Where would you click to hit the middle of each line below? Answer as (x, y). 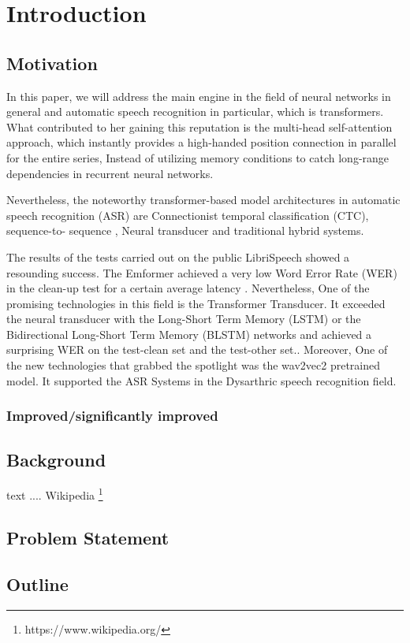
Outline (37, 584)
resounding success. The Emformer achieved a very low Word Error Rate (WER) (202, 272)
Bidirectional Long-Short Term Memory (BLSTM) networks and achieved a (189, 334)
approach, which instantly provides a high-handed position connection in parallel (201, 142)
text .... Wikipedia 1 (55, 494)
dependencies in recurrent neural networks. (110, 173)
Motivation (52, 63)
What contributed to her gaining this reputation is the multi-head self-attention (199, 126)
